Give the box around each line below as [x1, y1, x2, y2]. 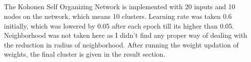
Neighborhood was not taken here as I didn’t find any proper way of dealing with [4, 30, 248, 40]
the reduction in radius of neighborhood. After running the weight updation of [4, 39, 239, 49]
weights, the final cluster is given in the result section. [4, 49, 166, 59]
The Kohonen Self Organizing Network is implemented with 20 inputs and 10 [4, 1, 235, 12]
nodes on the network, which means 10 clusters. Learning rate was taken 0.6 [4, 11, 232, 21]
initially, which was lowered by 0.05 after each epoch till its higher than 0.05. [4, 20, 234, 31]
